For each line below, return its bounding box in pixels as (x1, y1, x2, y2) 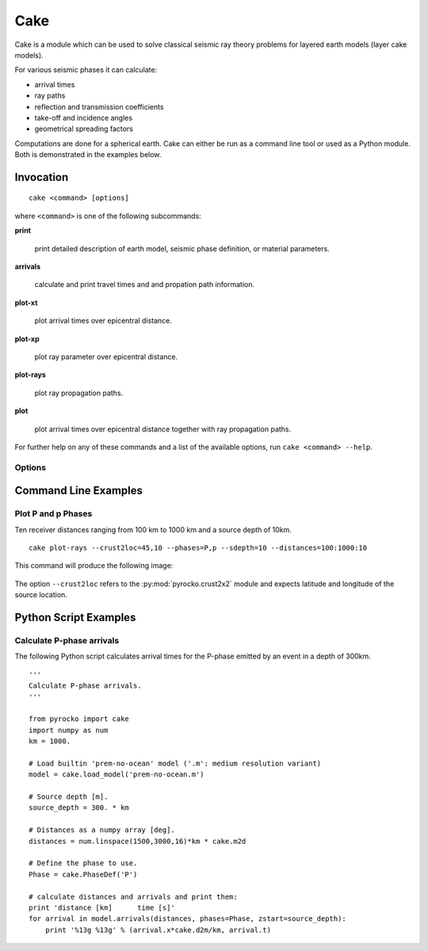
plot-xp (14, 334, 40, 343)
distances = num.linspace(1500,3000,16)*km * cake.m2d (29, 837, 246, 846)
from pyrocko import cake (29, 715, 130, 723)
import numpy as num (29, 726, 109, 734)
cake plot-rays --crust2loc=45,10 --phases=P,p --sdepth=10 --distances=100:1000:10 (29, 543, 368, 553)
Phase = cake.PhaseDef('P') (29, 869, 138, 879)
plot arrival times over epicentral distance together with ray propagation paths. (34, 424, 292, 434)
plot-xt (14, 297, 38, 307)
